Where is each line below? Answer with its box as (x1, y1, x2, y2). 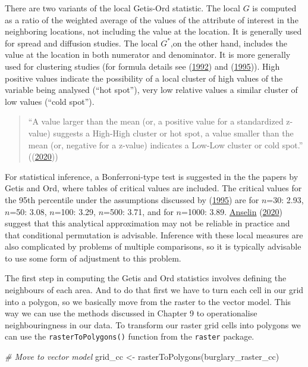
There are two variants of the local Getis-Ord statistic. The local (5, 2, 241, 14)
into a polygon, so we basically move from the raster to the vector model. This (5, 295, 291, 307)
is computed (252, 2, 297, 14)
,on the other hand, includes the (170, 36, 287, 49)
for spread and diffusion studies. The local (5, 36, 158, 49)
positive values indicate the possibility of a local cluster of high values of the (5, 71, 283, 84)
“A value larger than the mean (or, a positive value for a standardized (28, 115, 284, 127)
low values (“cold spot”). (5, 95, 95, 107)
